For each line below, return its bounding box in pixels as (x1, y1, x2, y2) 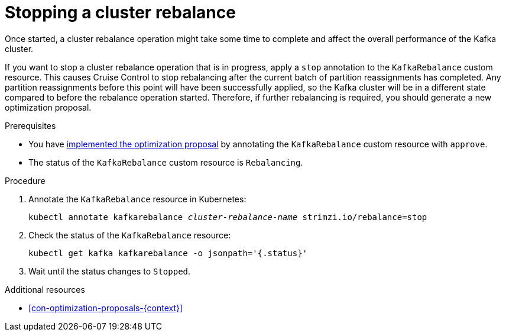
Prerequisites (5, 120, 56, 131)
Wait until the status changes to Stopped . (28, 266, 191, 276)
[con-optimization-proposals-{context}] (28, 302, 183, 313)
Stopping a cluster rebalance (5, 2, 236, 22)
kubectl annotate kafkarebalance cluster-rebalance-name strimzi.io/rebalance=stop (28, 212, 427, 222)
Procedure (5, 175, 46, 186)
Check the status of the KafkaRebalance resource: (28, 230, 231, 240)
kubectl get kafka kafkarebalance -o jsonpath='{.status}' (28, 248, 308, 258)
